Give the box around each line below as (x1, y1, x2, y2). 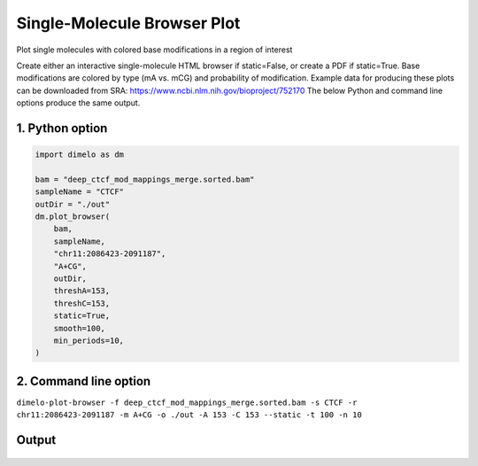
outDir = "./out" (35, 199, 111, 209)
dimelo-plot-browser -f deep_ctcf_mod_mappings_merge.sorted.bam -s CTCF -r (16, 397, 358, 408)
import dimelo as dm (35, 150, 124, 159)
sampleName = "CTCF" (35, 187, 124, 197)
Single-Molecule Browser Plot (16, 13, 241, 33)
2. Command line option (16, 373, 151, 389)
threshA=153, (53, 286, 111, 296)
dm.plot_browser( (35, 212, 111, 221)
